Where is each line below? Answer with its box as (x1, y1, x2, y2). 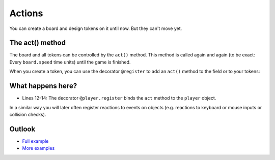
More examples (22, 145, 55, 151)
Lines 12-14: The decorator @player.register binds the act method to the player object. (22, 95, 216, 101)
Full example (22, 138, 49, 144)
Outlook (9, 124, 36, 133)
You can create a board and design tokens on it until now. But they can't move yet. (9, 25, 182, 31)
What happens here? (9, 82, 77, 90)
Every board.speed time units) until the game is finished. (9, 59, 131, 65)
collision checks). (9, 111, 46, 117)
